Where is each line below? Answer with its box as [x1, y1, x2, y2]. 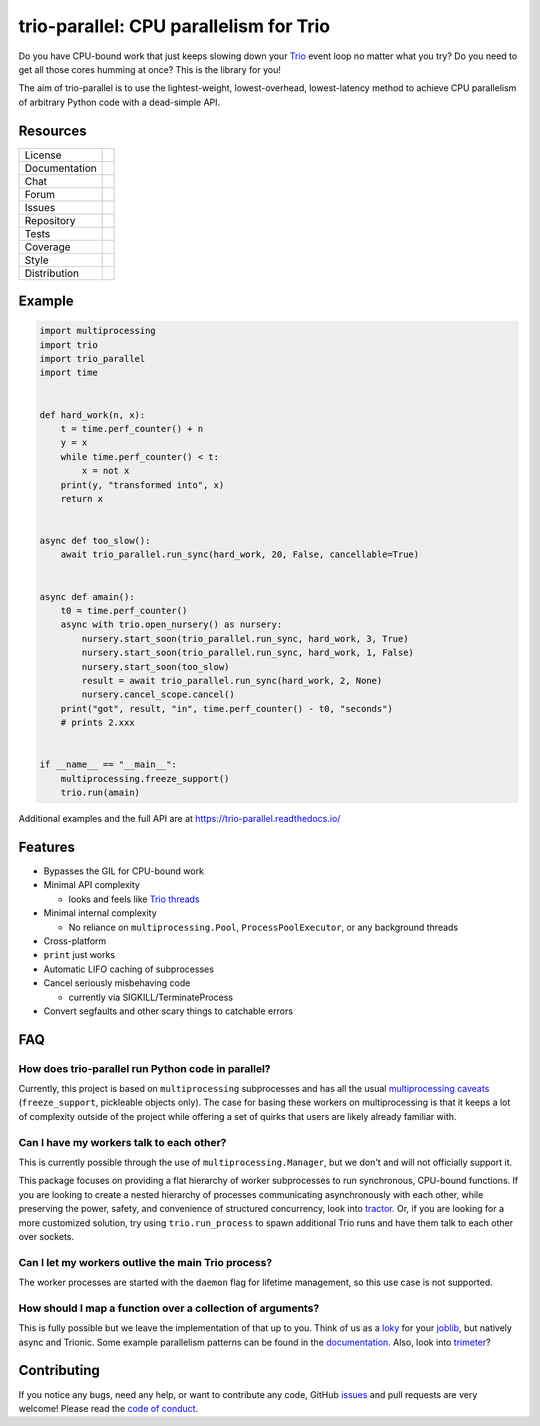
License [24, 148, 62, 162]
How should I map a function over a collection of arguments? [18, 1301, 320, 1315]
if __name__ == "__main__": [39, 759, 177, 770]
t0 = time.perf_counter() [60, 605, 188, 617]
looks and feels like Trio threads [68, 893, 200, 905]
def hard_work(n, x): [39, 409, 146, 420]
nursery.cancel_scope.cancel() [81, 689, 235, 700]
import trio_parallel [39, 353, 146, 365]
